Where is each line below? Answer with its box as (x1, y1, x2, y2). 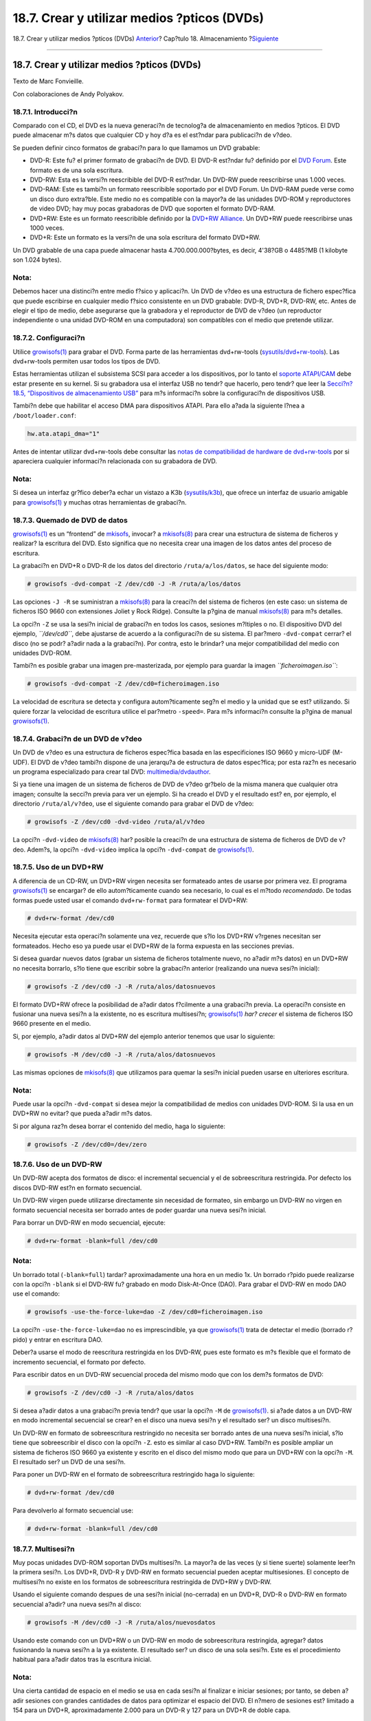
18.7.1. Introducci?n (12, 107, 78, 116)
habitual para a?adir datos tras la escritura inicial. (12, 1656, 152, 1664)
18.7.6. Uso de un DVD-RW (12, 1160, 102, 1170)
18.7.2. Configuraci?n (12, 333, 85, 343)
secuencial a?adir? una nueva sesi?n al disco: (12, 1600, 142, 1608)
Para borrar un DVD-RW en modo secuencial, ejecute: (12, 1218, 166, 1227)
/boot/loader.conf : (12, 411, 77, 419)
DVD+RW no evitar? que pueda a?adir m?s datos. (12, 1109, 153, 1118)
